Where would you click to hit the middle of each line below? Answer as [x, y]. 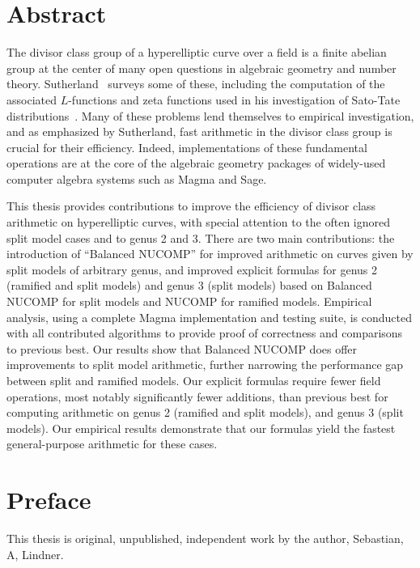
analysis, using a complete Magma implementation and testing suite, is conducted [209, 317]
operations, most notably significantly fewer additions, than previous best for [197, 396]
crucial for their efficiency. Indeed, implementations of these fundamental [187, 147]
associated [32, 99]
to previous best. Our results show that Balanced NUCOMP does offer [182, 348]
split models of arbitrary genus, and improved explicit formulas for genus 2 [192, 269]
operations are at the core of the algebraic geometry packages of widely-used [196, 163]
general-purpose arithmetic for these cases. [112, 444]
